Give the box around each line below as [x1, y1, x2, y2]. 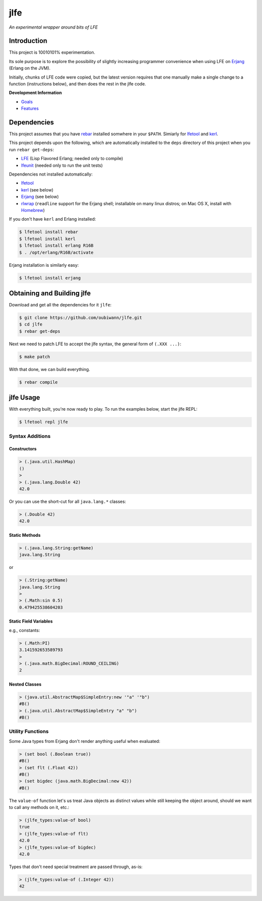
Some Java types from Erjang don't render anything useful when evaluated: [9, 738, 160, 744]
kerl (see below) [21, 187, 53, 193]
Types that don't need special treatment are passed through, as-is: [9, 864, 143, 870]
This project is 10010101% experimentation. [9, 49, 96, 55]
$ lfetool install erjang [19, 275, 81, 281]
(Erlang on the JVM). [9, 65, 51, 71]
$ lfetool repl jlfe [19, 419, 68, 425]
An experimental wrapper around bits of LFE [9, 24, 98, 30]
